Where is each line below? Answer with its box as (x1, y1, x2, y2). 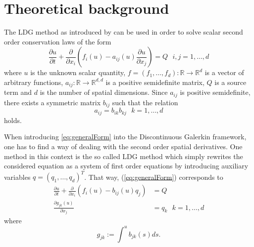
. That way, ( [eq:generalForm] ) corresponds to (84, 171, 223, 182)
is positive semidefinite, (180, 87, 251, 97)
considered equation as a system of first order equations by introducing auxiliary (4, 161, 249, 171)
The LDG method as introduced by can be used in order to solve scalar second (4, 27, 243, 37)
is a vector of (204, 67, 244, 78)
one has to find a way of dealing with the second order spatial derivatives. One (4, 141, 243, 151)
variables (4, 171, 31, 182)
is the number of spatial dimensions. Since (40, 87, 168, 97)
